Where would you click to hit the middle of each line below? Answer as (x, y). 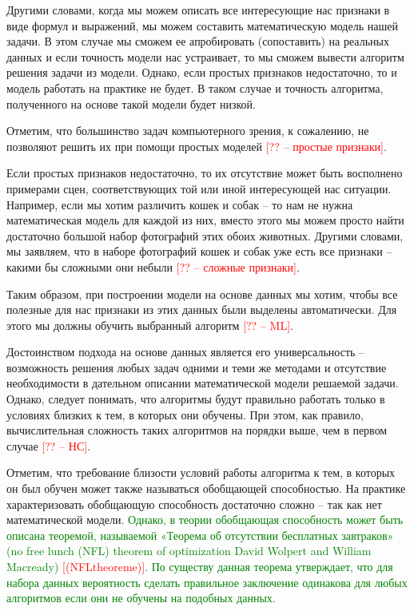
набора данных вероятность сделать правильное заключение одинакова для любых (207, 582)
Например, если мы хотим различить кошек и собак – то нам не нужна (180, 204)
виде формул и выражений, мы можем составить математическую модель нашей (202, 25)
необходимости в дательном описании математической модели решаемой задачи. (203, 383)
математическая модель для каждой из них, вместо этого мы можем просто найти (205, 220)
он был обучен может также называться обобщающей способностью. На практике (206, 488)
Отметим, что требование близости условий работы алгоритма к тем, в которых (201, 472)
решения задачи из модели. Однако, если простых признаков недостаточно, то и (202, 72)
